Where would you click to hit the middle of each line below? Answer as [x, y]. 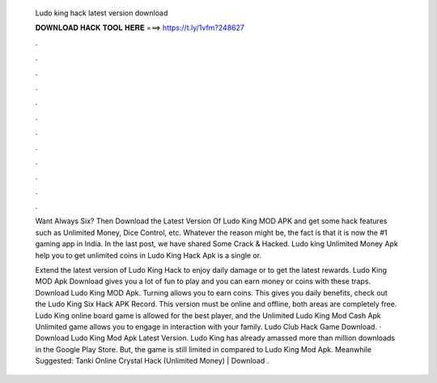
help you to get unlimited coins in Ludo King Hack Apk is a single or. [148, 255]
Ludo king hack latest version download [102, 13]
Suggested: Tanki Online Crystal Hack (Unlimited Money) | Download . [152, 361]
